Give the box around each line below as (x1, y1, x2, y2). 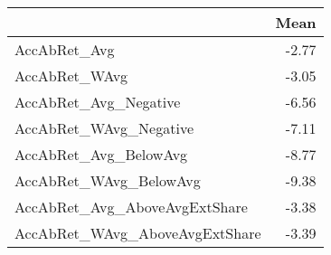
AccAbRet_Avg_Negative (14, 91, 181, 112)
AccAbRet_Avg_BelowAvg (14, 144, 188, 165)
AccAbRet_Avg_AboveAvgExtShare (14, 196, 248, 217)
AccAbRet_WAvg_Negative (14, 118, 194, 138)
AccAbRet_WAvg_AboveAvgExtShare (14, 222, 261, 243)
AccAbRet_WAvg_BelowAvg (14, 170, 201, 191)
